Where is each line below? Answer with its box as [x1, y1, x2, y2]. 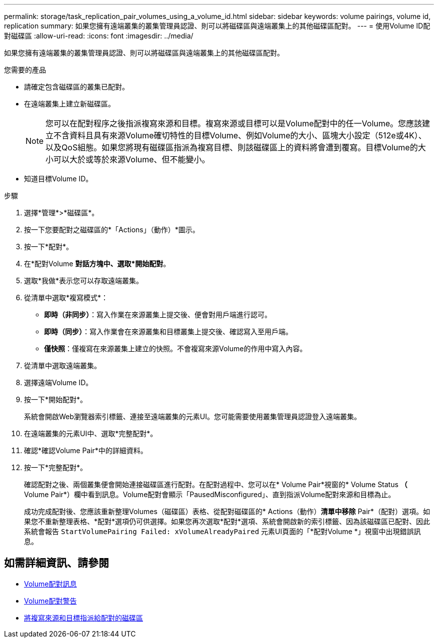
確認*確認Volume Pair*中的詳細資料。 [24, 446, 147, 455]
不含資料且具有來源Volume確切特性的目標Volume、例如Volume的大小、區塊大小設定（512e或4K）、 [53, 130, 426, 140]
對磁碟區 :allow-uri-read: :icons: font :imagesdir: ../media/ [4, 31, 193, 40]
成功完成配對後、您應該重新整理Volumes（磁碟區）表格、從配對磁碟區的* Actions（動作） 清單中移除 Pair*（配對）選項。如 [24, 507, 430, 516]
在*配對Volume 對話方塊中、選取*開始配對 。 [24, 259, 170, 268]
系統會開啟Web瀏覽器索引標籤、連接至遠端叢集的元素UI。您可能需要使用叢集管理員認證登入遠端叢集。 [24, 412, 361, 421]
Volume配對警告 [24, 596, 77, 605]
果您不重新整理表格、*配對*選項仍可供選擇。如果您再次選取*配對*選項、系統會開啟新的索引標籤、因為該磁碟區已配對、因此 [24, 517, 430, 526]
